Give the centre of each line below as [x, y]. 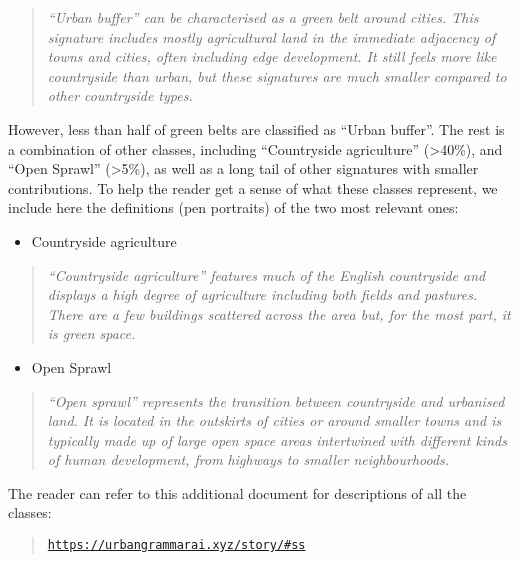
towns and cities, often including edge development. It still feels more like [272, 56]
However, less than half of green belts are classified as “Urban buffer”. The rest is [256, 128]
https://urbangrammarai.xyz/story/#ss [176, 545]
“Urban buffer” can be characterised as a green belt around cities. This [263, 17]
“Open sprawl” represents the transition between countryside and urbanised [276, 400]
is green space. [91, 333]
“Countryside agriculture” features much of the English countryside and [266, 274]
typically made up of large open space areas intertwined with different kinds [277, 439]
